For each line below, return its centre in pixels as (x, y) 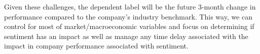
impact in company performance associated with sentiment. (96, 46)
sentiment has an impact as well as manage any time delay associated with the (126, 36)
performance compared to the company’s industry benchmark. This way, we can (128, 16)
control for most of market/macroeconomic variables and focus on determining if (129, 26)
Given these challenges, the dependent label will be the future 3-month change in (130, 6)
